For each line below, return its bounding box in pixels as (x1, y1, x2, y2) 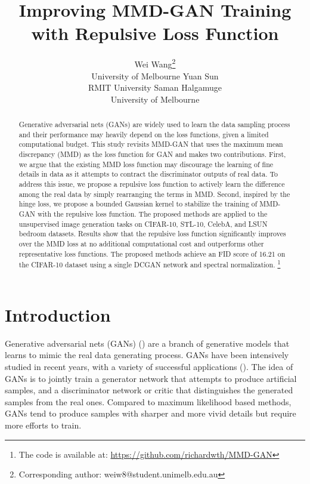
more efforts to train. (5, 419, 82, 431)
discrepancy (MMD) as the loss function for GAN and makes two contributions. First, (18, 149, 286, 159)
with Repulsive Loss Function (31, 21, 279, 45)
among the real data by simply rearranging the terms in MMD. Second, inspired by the (18, 189, 290, 199)
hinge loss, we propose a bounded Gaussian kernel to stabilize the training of (18, 199, 258, 209)
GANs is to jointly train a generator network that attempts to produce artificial (5, 372, 297, 384)
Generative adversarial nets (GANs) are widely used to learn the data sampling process (18, 119, 290, 130)
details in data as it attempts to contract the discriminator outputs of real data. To (18, 169, 278, 179)
